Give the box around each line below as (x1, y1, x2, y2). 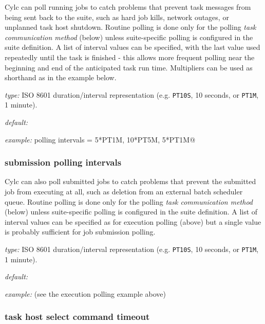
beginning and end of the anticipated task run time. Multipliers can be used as (5, 62, 253, 73)
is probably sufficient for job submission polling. (5, 226, 156, 237)
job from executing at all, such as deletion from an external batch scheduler (5, 186, 243, 196)
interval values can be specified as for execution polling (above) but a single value (5, 216, 261, 227)
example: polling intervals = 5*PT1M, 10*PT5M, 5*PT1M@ (5, 134, 196, 145)
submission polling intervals (5, 156, 122, 169)
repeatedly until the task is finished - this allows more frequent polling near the (5, 51, 255, 62)
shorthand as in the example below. (5, 72, 117, 83)
